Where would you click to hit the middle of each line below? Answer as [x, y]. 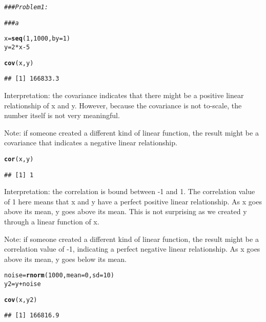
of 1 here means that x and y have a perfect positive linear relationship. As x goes [133, 201]
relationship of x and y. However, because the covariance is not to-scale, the [123, 105]
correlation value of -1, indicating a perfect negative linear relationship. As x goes [132, 249]
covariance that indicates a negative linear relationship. [91, 143]
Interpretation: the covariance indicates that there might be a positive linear [124, 95]
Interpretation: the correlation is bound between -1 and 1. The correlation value [130, 191]
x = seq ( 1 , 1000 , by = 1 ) [37, 39]
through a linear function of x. [52, 221]
